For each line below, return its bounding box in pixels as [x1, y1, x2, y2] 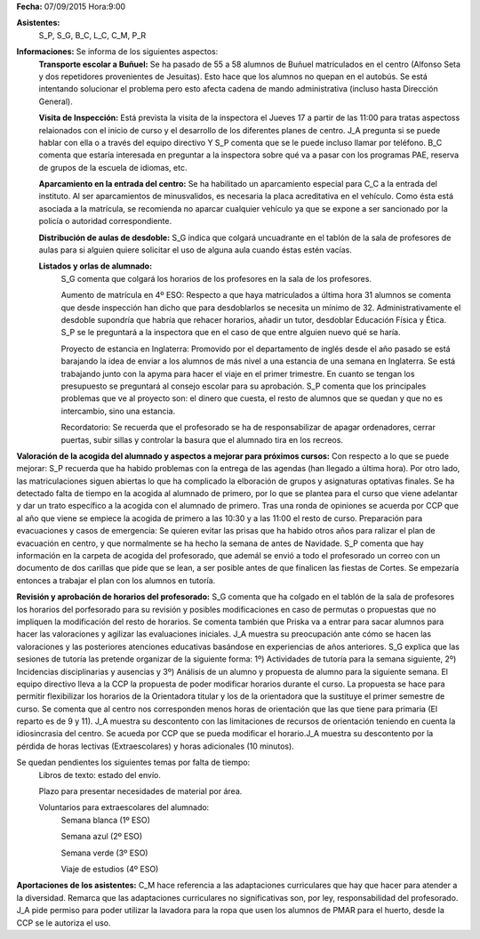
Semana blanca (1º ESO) [60, 815, 151, 825]
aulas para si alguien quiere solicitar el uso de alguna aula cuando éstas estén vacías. [38, 245, 353, 255]
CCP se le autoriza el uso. [16, 917, 111, 928]
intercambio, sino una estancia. [60, 405, 176, 416]
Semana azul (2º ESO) [60, 831, 143, 842]
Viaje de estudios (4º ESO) [60, 863, 159, 874]
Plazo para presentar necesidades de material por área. [38, 786, 243, 797]
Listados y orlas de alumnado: [38, 261, 153, 271]
